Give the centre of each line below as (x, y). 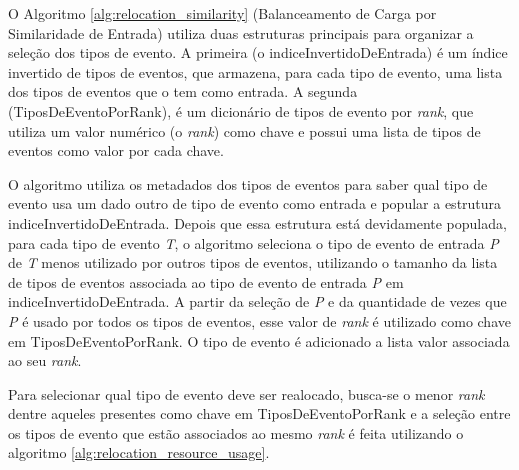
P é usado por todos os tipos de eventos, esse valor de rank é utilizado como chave (259, 320)
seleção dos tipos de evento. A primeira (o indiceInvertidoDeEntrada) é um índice (258, 52)
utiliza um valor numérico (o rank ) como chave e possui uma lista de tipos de (244, 130)
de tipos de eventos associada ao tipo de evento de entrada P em (206, 281)
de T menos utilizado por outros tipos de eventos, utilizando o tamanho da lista (253, 262)
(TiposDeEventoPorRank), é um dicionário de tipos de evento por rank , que (241, 110)
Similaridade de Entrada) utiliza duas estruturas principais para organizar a (241, 32)
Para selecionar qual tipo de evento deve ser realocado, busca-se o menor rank (246, 393)
